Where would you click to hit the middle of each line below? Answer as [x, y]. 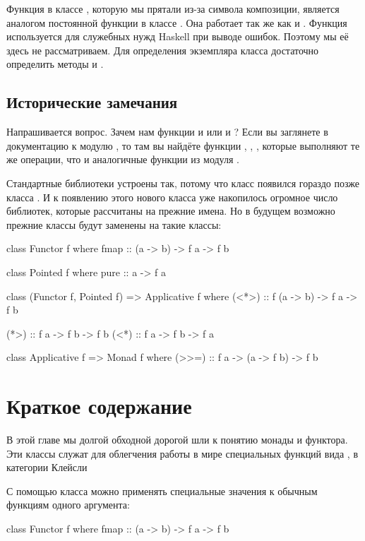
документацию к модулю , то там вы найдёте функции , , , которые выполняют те [183, 145]
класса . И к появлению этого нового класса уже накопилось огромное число [172, 197]
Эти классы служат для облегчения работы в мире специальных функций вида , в [182, 453]
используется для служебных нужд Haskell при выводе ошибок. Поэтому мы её [178, 36]
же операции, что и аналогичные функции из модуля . [123, 159]
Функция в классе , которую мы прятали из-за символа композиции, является [173, 8]
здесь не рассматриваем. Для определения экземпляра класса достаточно [163, 50]
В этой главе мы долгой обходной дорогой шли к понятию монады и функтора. [177, 440]
